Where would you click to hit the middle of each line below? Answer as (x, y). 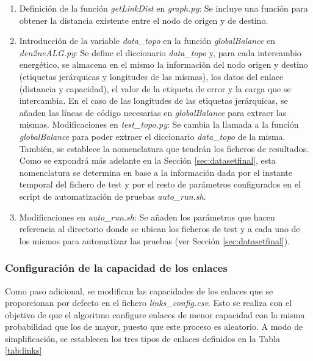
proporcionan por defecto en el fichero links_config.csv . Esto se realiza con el (149, 303)
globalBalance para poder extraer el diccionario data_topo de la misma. (152, 136)
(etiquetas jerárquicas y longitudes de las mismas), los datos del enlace (151, 76)
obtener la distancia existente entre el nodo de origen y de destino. (144, 20)
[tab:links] (23, 350)
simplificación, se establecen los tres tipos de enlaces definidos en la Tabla (142, 338)
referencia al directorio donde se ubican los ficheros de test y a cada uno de (160, 229)
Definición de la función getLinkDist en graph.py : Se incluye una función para (164, 8)
